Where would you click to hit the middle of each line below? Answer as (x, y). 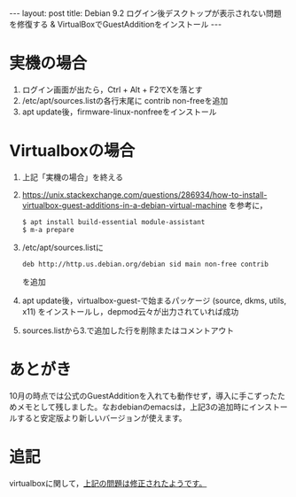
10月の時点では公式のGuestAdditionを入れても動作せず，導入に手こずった (144, 395)
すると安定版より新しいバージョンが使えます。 (102, 417)
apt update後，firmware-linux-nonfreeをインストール (119, 112)
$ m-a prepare (48, 229)
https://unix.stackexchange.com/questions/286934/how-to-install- (144, 194)
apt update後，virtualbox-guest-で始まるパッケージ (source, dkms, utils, (154, 300)
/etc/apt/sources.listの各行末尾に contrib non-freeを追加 (125, 100)
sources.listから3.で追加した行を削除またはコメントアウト (128, 330)
